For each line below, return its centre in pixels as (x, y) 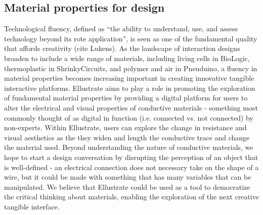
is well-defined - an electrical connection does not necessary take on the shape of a (131, 167)
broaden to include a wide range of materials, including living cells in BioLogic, (127, 58)
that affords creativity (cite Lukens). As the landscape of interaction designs (122, 48)
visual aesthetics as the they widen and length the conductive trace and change (127, 137)
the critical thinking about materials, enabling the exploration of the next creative (131, 197)
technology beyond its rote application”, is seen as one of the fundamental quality (131, 38)
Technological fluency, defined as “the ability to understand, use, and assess (121, 29)
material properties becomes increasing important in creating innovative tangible (129, 78)
